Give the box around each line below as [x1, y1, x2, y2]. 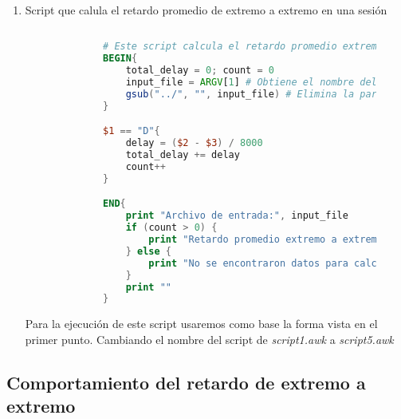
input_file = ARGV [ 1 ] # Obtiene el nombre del [125, 77, 377, 89]
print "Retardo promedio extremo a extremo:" [148, 234, 395, 246]
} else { [125, 245, 172, 257]
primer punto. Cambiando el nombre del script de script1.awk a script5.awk [25, 330, 394, 347]
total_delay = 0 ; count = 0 [125, 65, 274, 77]
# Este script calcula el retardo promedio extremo [103, 41, 383, 53]
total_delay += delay [125, 149, 240, 161]
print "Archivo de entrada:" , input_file [125, 210, 348, 222]
